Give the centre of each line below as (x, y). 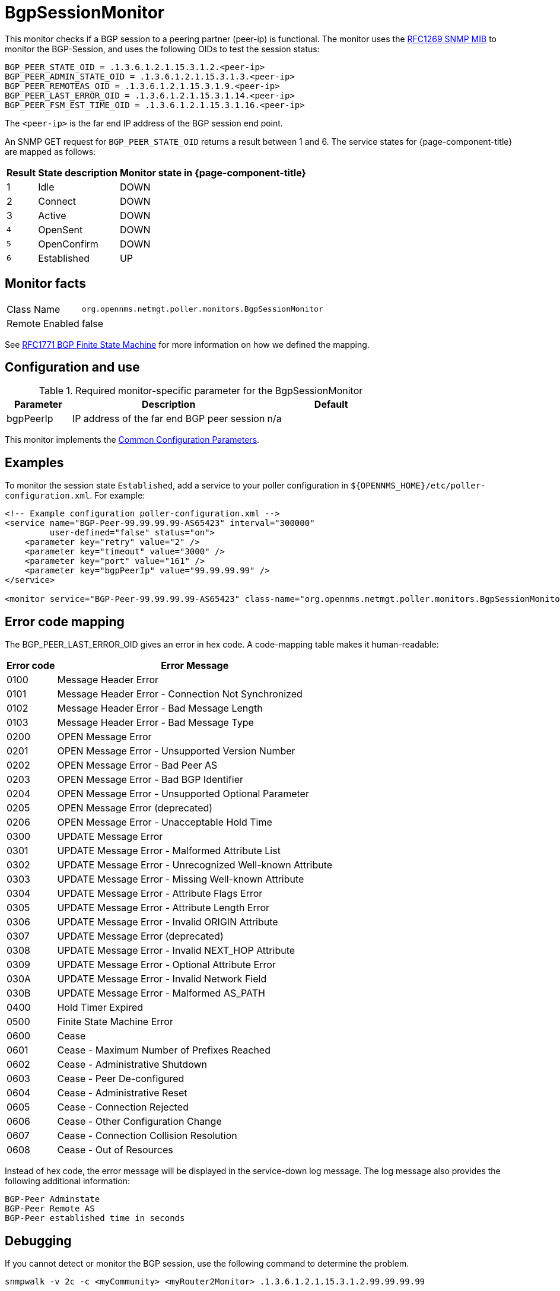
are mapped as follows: (50, 151)
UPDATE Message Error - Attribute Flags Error (160, 894)
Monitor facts (45, 284)
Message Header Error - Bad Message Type (155, 723)
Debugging (38, 1241)
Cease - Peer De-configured (121, 1079)
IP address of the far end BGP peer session (168, 419)
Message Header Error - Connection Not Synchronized (180, 694)
